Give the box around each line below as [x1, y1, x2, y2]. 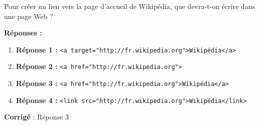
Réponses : [4, 27, 42, 38]
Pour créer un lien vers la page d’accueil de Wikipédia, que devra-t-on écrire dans [4, 1, 255, 11]
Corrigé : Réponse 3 [4, 111, 69, 122]
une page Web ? [4, 10, 53, 21]
